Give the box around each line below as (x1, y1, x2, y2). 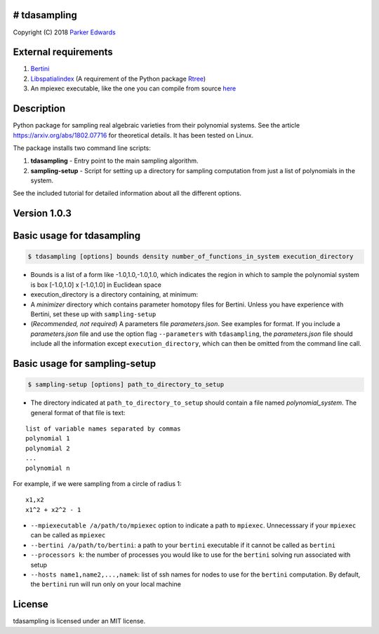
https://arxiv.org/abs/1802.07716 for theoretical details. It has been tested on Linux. (13, 130, 254, 140)
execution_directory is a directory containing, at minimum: (30, 290, 199, 299)
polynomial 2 (25, 444, 70, 452)
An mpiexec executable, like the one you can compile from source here (30, 84, 237, 93)
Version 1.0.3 (13, 208, 72, 220)
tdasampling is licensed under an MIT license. (13, 617, 146, 626)
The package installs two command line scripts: (13, 144, 151, 152)
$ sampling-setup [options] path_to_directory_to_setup (27, 381, 225, 389)
